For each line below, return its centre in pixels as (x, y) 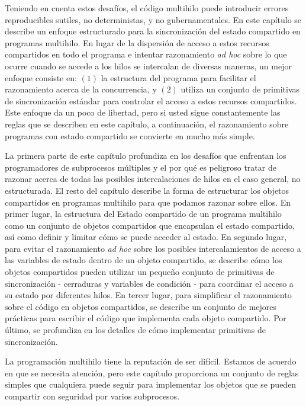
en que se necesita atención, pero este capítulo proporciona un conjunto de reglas (152, 373)
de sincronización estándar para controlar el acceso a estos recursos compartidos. (151, 100)
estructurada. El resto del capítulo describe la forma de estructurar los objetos (147, 190)
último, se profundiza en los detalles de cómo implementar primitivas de (136, 330)
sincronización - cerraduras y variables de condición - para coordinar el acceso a (149, 283)
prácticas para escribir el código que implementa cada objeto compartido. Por (146, 318)
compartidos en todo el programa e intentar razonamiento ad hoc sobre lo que (146, 54)
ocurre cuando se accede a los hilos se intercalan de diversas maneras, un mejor (148, 65)
